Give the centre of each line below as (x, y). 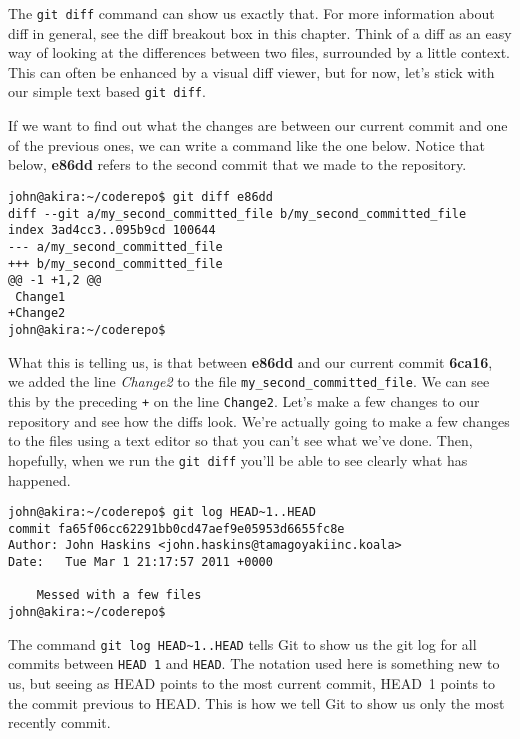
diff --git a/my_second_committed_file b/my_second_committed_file (237, 213)
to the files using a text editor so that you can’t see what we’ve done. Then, (240, 440)
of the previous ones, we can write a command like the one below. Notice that (246, 144)
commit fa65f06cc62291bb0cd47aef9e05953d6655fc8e (176, 528)
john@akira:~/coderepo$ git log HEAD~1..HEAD (162, 512)
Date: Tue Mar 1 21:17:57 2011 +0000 (140, 562)
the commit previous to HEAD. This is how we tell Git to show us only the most (256, 702)
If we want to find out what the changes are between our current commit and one (258, 125)
